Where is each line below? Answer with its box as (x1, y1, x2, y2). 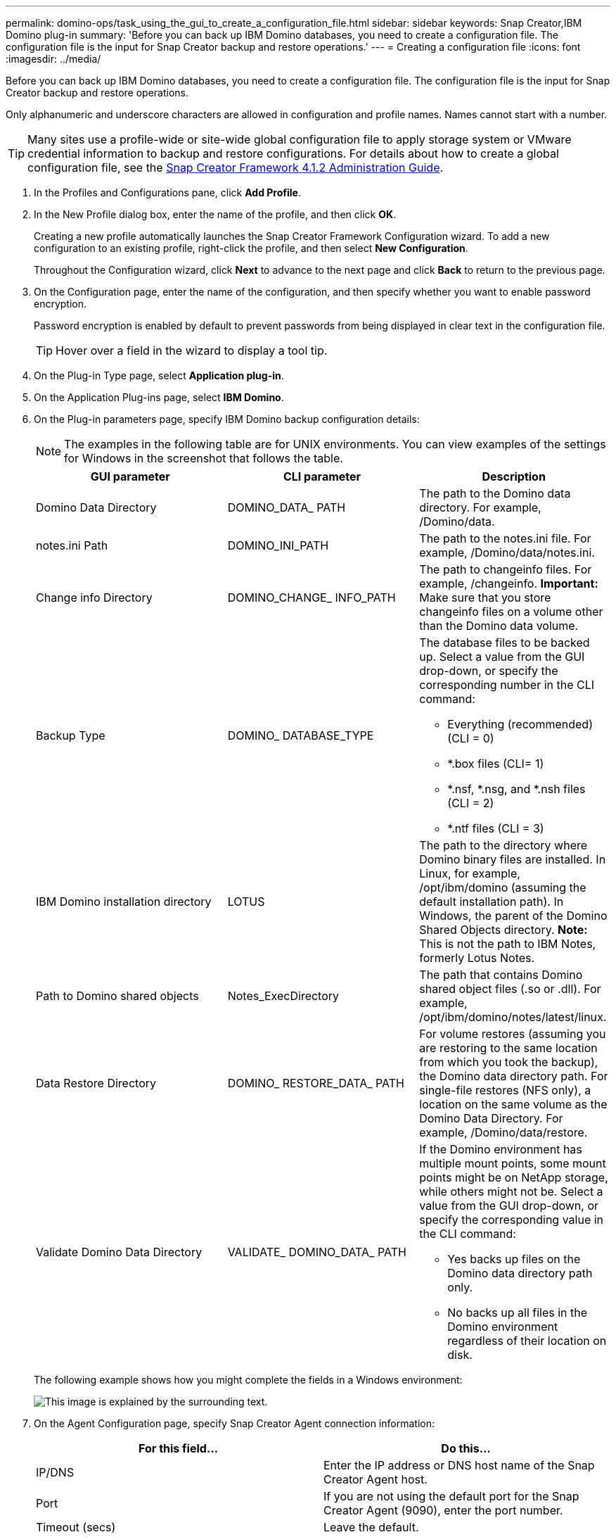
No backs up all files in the (447, 1305, 588, 1320)
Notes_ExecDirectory (227, 989, 340, 1003)
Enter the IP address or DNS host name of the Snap (323, 1458, 595, 1472)
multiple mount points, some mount (419, 1156, 606, 1170)
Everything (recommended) (447, 717, 593, 731)
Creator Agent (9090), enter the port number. (323, 1503, 563, 1517)
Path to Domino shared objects (36, 989, 199, 1003)
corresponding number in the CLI (419, 678, 595, 692)
